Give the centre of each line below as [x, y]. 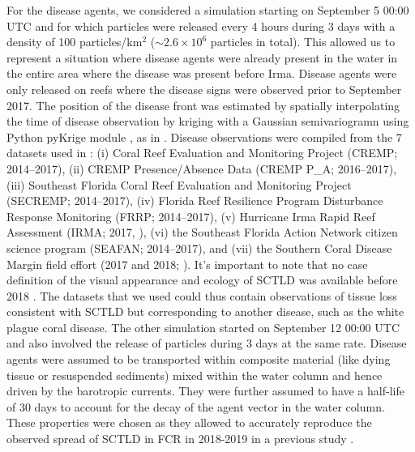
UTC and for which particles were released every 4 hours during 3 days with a [201, 26]
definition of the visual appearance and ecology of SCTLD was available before [202, 280]
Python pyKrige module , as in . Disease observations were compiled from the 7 [204, 136]
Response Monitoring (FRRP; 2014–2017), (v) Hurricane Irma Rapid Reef [191, 216]
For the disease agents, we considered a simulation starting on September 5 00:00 [208, 10]
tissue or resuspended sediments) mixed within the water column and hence [195, 375]
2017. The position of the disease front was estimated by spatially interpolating [203, 105]
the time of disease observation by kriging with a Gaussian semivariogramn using [208, 121]
